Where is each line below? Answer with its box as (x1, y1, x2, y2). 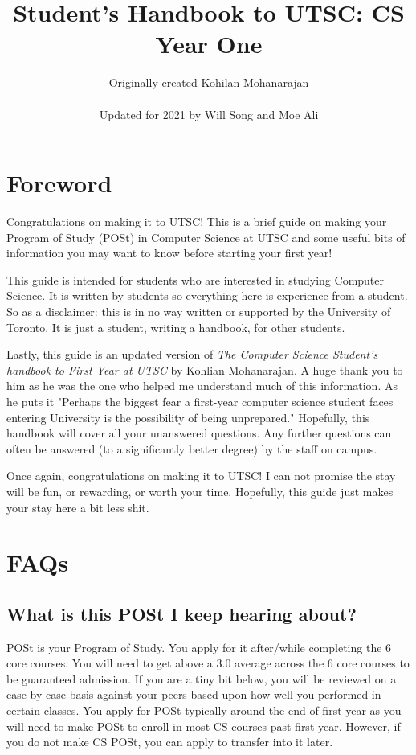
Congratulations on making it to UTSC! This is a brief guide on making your (6, 213, 387, 230)
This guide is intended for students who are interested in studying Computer (6, 271, 385, 288)
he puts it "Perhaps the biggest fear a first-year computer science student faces (6, 392, 394, 409)
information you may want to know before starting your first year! (6, 244, 332, 261)
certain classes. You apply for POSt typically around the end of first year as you (6, 702, 402, 719)
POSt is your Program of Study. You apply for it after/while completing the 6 (6, 638, 392, 655)
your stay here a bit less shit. (6, 499, 149, 515)
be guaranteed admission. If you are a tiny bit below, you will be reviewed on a (6, 670, 397, 687)
